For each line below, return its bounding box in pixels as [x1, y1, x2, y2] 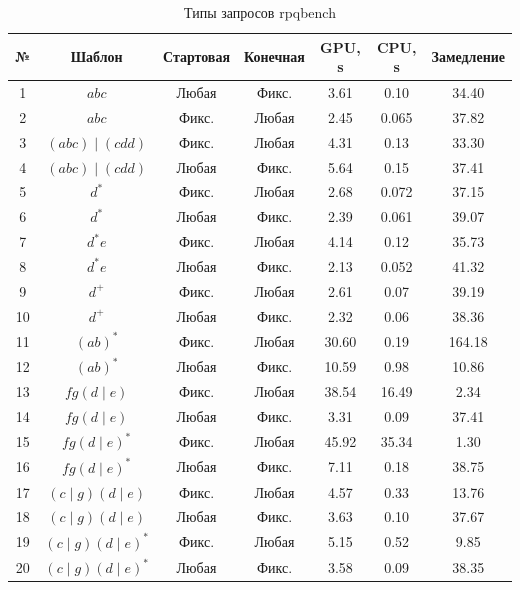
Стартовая [162, 46, 231, 67]
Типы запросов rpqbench [184, 2, 336, 22]
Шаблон [70, 46, 123, 67]
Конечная [244, 46, 305, 67]
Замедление [431, 46, 505, 67]
